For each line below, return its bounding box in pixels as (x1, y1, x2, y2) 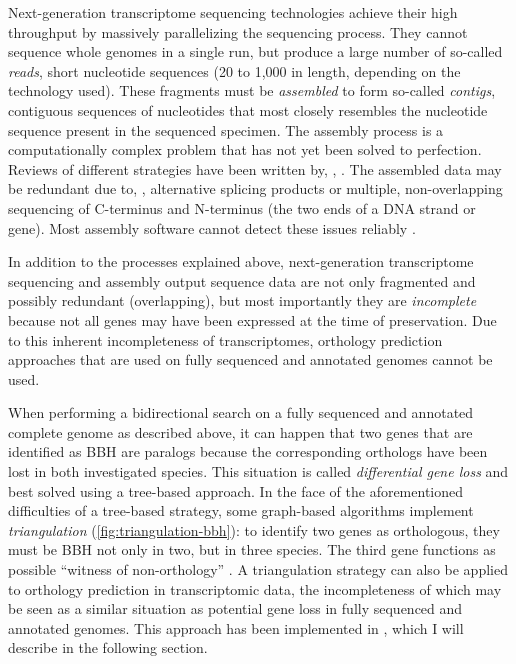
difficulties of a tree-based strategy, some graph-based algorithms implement (8, 500, 474, 521)
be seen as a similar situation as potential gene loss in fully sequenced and (8, 598, 463, 619)
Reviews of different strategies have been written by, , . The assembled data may (8, 158, 502, 179)
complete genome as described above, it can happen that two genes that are (8, 421, 473, 442)
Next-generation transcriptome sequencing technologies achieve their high (8, 2, 458, 22)
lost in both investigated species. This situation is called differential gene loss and (8, 461, 509, 482)
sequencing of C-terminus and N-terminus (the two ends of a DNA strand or (8, 197, 476, 218)
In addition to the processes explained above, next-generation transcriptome (8, 251, 474, 272)
